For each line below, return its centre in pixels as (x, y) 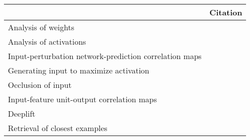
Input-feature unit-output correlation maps (82, 99)
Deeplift (22, 113)
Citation (226, 12)
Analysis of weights (41, 27)
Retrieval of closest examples (58, 128)
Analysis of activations (47, 41)
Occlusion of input (40, 85)
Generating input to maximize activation (79, 70)
